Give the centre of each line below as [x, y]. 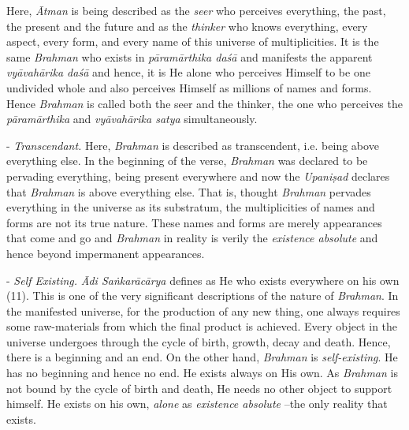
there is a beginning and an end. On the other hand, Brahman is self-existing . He [202, 357]
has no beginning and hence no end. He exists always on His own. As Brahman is [202, 373]
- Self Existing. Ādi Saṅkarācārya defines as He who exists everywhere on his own [203, 280]
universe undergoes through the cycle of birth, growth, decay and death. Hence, [199, 341]
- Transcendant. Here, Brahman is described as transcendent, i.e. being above [193, 145]
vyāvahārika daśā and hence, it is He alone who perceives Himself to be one [188, 72]
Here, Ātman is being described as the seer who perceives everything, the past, [196, 10]
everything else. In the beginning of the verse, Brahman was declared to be [187, 161]
